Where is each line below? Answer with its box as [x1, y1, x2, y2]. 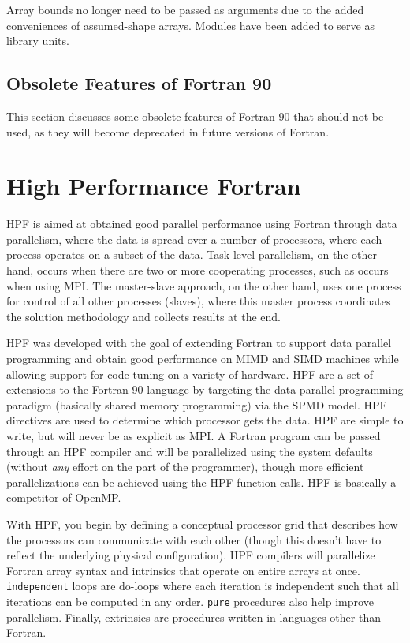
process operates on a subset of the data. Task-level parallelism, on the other [6, 246, 378, 263]
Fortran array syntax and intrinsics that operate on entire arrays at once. [6, 562, 360, 578]
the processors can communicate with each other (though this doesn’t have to [6, 531, 382, 548]
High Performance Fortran [6, 170, 301, 202]
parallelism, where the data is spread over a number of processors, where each [6, 230, 382, 247]
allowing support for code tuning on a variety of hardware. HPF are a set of [6, 365, 374, 382]
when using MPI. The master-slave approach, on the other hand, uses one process [6, 277, 401, 293]
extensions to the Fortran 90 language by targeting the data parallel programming [6, 381, 404, 398]
